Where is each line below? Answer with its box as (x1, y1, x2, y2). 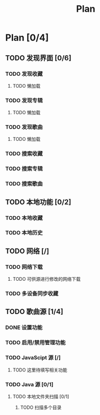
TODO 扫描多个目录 (20, 404, 62, 410)
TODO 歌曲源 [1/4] (5, 307, 64, 316)
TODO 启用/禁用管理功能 (5, 339, 66, 346)
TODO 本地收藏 (5, 214, 43, 221)
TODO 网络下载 (5, 263, 43, 271)
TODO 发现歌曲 (5, 123, 43, 131)
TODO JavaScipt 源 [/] (5, 354, 61, 361)
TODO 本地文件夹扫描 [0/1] (12, 393, 69, 400)
